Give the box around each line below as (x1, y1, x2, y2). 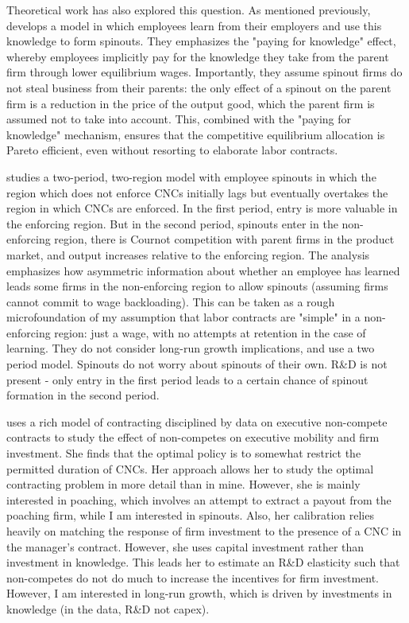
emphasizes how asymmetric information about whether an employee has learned (6, 262, 400, 278)
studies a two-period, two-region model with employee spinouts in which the (6, 168, 376, 185)
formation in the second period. (6, 387, 160, 403)
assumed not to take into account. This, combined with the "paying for (6, 111, 352, 127)
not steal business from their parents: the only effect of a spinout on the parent (6, 79, 392, 95)
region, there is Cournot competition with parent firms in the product (54, 231, 395, 247)
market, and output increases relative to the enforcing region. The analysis (6, 246, 370, 263)
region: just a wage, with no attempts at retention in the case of (54, 324, 366, 341)
